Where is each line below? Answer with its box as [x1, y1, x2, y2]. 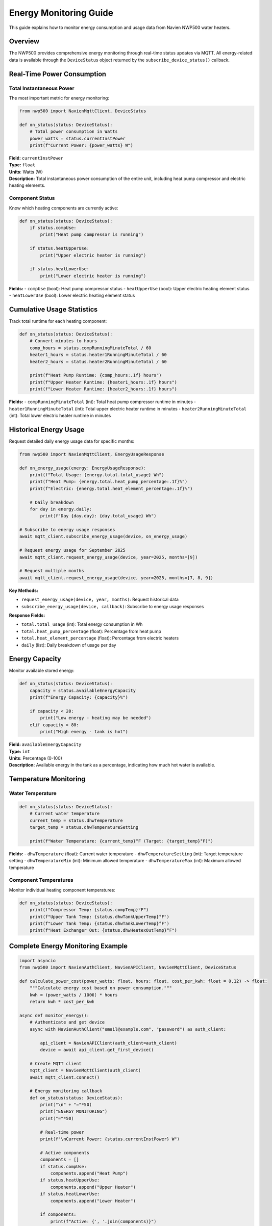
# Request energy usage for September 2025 [19, 547, 126, 553]
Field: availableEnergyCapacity [9, 741, 82, 747]
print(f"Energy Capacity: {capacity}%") [29, 694, 128, 700]
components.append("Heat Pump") [50, 1170, 128, 1176]
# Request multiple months [19, 568, 84, 574]
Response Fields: [9, 612, 45, 618]
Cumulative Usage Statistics [9, 305, 98, 313]
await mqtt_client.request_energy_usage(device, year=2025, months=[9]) [19, 554, 198, 560]
